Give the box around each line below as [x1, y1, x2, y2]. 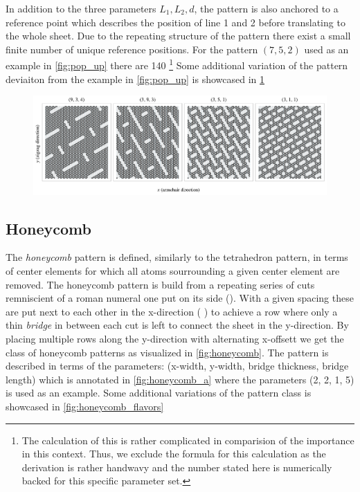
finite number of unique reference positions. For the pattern [6, 42, 258, 56]
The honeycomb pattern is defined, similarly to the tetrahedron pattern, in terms [6, 250, 348, 264]
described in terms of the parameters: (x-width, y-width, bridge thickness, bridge [6, 358, 349, 373]
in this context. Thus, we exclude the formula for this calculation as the [21, 446, 326, 461]
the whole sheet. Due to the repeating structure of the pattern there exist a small [6, 28, 351, 43]
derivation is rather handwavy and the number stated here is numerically [21, 459, 332, 474]
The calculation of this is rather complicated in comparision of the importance [21, 432, 354, 447]
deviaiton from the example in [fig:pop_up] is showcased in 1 [6, 71, 265, 86]
